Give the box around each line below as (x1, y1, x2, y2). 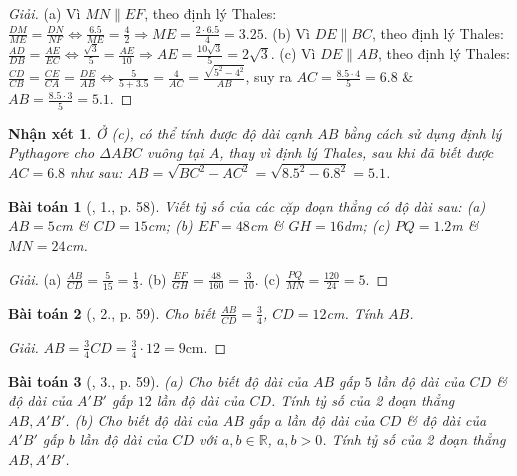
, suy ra (245, 66, 292, 87)
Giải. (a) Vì (8, 3, 81, 23)
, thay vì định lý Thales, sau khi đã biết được (219, 142, 494, 163)
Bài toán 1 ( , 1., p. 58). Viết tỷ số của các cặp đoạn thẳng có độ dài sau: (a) (8, 195, 486, 216)
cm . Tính (326, 302, 384, 323)
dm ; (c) (343, 215, 390, 236)
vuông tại (147, 142, 204, 163)
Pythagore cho (8, 142, 95, 163)
